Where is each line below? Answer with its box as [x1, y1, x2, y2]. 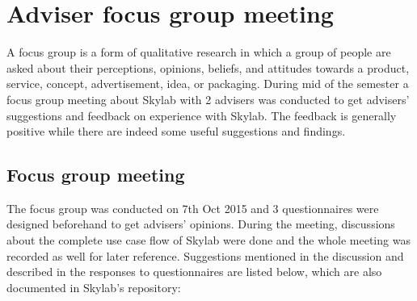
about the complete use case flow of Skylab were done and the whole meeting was [6, 232, 411, 249]
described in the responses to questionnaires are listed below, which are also [6, 263, 382, 280]
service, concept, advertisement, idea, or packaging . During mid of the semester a [6, 75, 409, 92]
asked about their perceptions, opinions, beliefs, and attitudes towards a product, [6, 59, 410, 76]
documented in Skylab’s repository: [6, 278, 181, 295]
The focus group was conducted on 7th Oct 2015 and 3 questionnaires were [6, 199, 379, 216]
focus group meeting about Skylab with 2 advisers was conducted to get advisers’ [6, 90, 410, 107]
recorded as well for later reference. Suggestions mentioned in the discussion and [6, 247, 404, 264]
